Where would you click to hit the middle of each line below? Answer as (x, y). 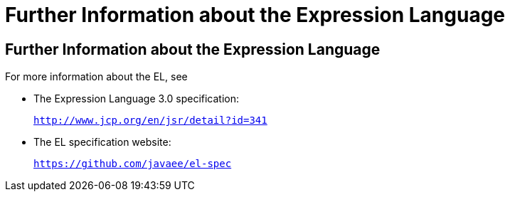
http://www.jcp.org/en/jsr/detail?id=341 (150, 121)
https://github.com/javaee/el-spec (133, 164)
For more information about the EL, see (96, 77)
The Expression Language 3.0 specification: (137, 99)
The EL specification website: (102, 142)
